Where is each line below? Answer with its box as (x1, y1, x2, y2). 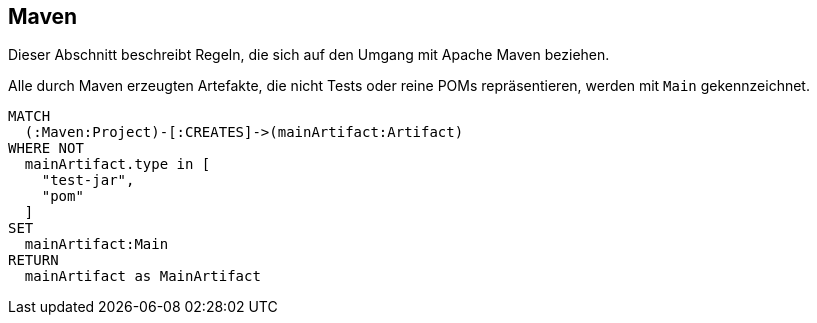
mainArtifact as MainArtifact (24, 268, 261, 285)
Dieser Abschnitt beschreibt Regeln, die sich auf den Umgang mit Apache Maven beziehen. (8, 46, 610, 64)
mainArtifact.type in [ (24, 156, 211, 173)
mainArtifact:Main (24, 236, 169, 253)
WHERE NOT (8, 140, 84, 157)
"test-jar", (41, 172, 135, 189)
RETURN (8, 252, 59, 269)
